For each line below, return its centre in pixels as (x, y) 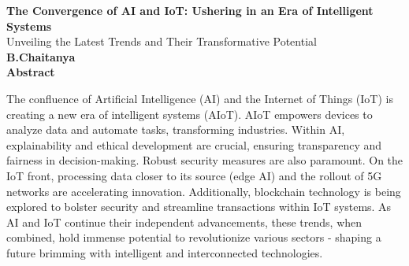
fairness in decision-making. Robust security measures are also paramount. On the (205, 160)
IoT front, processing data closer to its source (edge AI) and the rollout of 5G (194, 175)
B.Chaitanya (41, 56)
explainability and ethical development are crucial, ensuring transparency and (194, 144)
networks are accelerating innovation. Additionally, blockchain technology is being (204, 191)
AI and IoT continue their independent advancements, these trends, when (184, 222)
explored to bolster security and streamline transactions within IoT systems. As (199, 207)
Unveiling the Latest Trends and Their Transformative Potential (162, 41)
